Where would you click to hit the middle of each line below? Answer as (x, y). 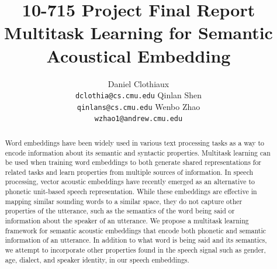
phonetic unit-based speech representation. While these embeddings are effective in (131, 192)
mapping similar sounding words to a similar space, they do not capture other (124, 201)
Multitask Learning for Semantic (138, 32)
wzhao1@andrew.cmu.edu (138, 119)
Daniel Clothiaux (138, 83)
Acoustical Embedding (138, 55)
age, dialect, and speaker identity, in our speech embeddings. (97, 259)
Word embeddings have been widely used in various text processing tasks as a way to (134, 142)
